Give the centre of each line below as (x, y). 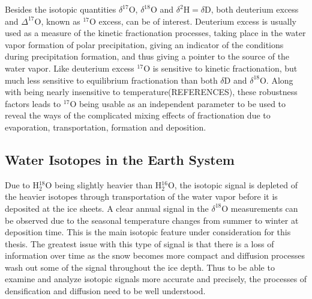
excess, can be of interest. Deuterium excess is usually (197, 21)
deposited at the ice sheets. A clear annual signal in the (107, 208)
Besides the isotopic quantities (61, 9)
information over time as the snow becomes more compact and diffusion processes (155, 255)
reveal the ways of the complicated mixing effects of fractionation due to (138, 115)
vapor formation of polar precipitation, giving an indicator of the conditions (144, 44)
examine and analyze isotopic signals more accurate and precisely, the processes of (156, 279)
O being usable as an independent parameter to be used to (178, 103)
